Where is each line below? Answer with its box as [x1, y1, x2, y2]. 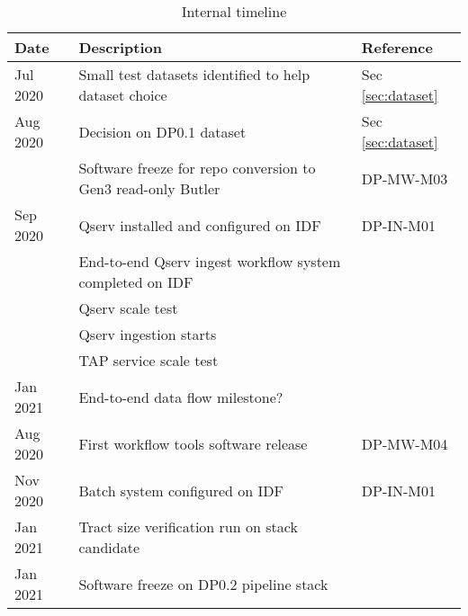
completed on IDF [78, 272, 193, 292]
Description [78, 37, 162, 58]
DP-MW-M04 [361, 433, 448, 454]
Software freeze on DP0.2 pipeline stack [78, 573, 328, 594]
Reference [361, 37, 433, 58]
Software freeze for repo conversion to [78, 157, 316, 178]
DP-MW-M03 [361, 167, 448, 189]
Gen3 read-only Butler [78, 178, 220, 199]
